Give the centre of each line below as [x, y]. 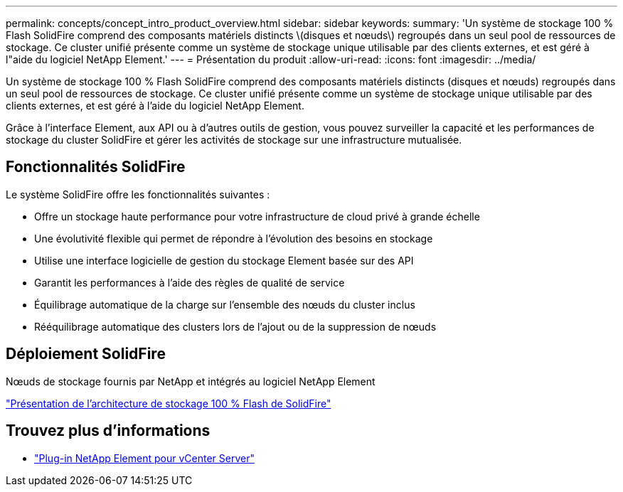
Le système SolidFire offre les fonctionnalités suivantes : [138, 194]
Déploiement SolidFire [86, 354]
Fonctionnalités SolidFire [96, 167]
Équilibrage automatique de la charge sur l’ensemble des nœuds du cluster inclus [225, 304]
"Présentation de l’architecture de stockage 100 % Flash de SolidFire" [169, 403]
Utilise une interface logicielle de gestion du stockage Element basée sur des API [224, 260]
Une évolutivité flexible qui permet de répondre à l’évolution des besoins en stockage [234, 238]
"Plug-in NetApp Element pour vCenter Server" [144, 458]
